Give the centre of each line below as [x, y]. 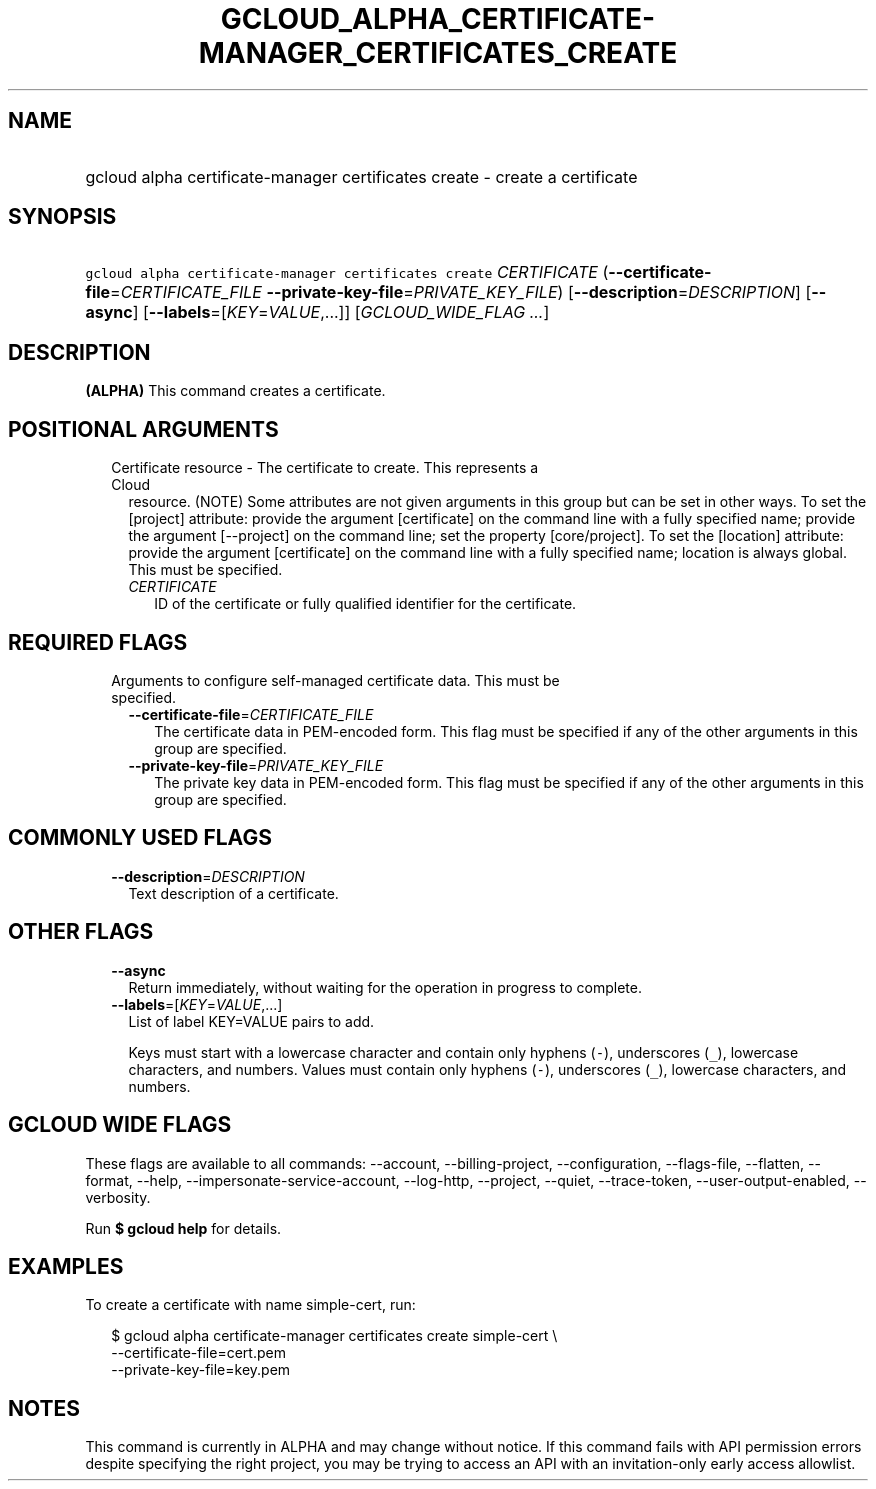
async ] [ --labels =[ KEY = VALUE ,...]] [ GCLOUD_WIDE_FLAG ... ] [317, 312]
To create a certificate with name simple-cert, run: [250, 1305]
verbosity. [118, 1197]
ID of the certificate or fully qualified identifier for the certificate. [365, 604]
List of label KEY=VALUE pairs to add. [251, 1021]
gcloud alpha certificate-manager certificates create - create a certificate [361, 176]
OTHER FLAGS [81, 932]
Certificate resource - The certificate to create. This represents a [325, 468]
